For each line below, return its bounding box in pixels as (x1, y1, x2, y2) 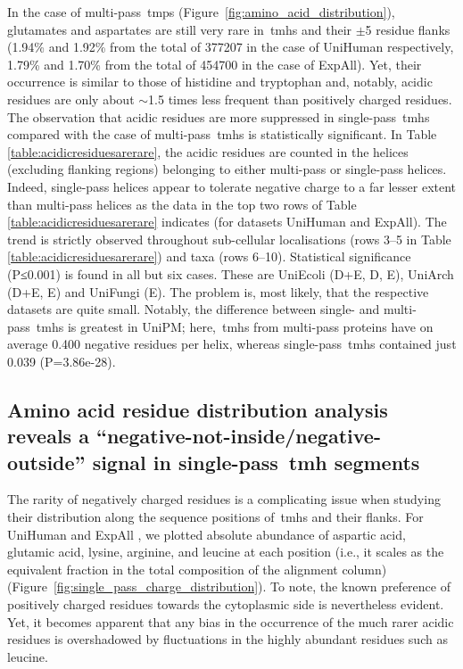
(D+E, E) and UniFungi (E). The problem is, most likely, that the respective (7, 282, 429, 301)
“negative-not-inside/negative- (95, 422, 381, 450)
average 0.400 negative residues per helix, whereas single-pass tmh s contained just (7, 334, 457, 353)
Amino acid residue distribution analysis (7, 395, 388, 423)
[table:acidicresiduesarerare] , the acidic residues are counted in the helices (7, 142, 409, 161)
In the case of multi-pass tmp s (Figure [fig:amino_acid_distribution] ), (7, 3, 395, 21)
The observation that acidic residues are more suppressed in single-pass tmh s (7, 107, 430, 126)
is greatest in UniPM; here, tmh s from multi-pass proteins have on (67, 317, 434, 335)
